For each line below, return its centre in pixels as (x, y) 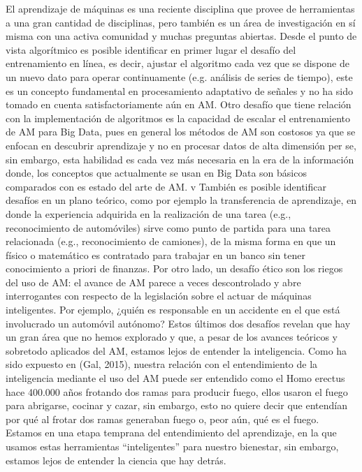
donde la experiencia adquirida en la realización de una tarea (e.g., (149, 213)
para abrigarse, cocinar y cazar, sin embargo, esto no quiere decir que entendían (176, 405)
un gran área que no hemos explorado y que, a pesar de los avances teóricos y (172, 337)
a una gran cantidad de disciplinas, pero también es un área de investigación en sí (181, 22)
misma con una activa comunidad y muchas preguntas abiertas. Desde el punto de (181, 36)
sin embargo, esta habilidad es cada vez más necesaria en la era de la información (180, 159)
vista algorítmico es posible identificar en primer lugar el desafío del (151, 49)
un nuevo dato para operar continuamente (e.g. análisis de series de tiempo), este (179, 76)
